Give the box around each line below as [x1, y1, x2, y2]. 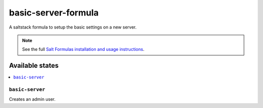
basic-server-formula [9, 7, 99, 18]
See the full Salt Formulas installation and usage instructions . [22, 46, 145, 52]
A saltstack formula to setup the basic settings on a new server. [9, 24, 137, 30]
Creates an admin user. [9, 96, 56, 102]
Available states [9, 62, 59, 70]
